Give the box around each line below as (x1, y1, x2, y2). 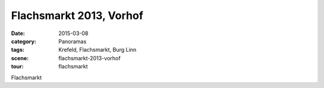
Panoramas (58, 37, 87, 45)
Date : (11, 30, 25, 37)
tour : (11, 63, 24, 70)
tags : (11, 46, 25, 54)
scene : (11, 54, 29, 62)
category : (11, 37, 37, 45)
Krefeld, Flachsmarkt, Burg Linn (58, 46, 137, 54)
